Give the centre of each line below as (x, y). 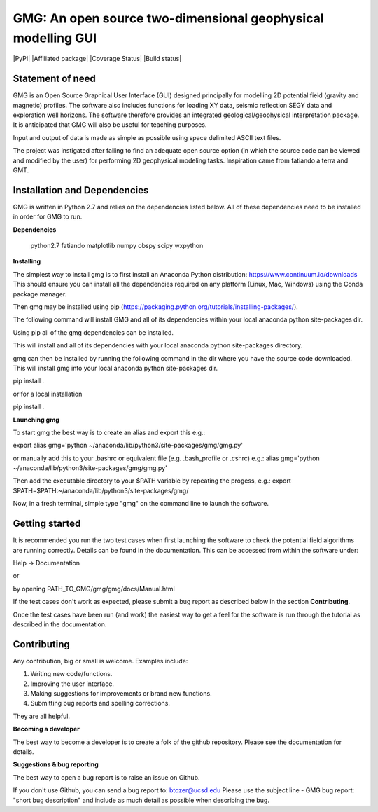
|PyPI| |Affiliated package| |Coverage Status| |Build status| (97, 59)
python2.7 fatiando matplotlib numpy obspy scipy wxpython (117, 246)
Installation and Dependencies (81, 190)
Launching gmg (36, 420)
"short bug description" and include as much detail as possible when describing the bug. (141, 800)
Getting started (47, 524)
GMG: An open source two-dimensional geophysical (169, 18)
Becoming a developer (46, 729)
